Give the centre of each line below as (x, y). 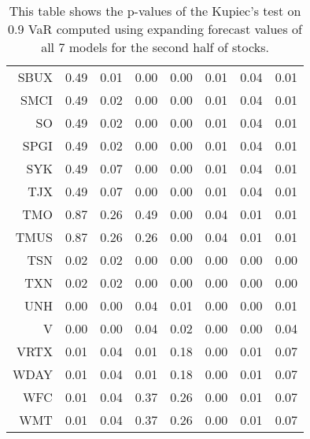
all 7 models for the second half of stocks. (155, 47)
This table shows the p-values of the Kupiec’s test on (155, 11)
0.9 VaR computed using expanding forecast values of (155, 29)
